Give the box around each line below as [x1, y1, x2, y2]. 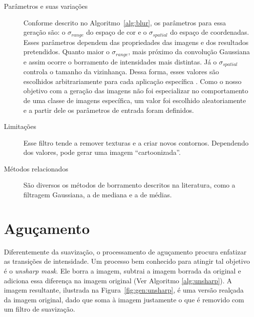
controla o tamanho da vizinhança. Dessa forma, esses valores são [23, 66, 219, 77]
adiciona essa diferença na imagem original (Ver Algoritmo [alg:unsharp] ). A [4, 275, 232, 285]
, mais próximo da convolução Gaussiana [128, 46, 250, 57]
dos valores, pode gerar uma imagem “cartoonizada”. [23, 147, 181, 157]
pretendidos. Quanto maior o [23, 46, 110, 57]
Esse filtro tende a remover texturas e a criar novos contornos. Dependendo [23, 137, 249, 148]
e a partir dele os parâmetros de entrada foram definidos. [23, 105, 194, 115]
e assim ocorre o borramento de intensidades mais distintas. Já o [23, 56, 217, 66]
